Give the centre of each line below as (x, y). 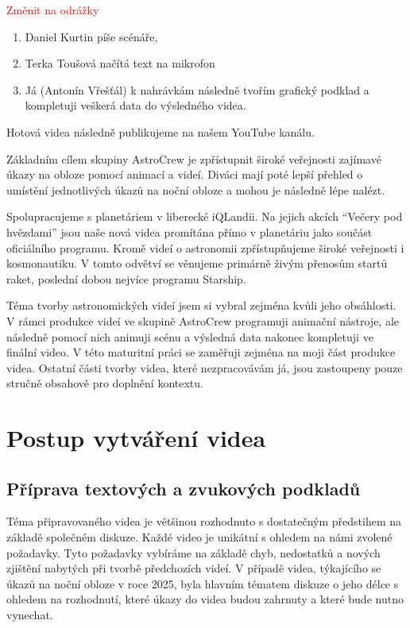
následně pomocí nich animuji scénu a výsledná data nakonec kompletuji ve (190, 336)
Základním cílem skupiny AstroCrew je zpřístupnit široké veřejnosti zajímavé (194, 158)
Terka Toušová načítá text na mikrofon (120, 63)
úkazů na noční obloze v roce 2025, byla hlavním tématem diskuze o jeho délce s (203, 583)
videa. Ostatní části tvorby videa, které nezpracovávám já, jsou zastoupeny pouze (205, 367)
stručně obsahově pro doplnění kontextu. (105, 383)
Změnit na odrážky (53, 10)
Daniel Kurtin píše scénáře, (91, 36)
